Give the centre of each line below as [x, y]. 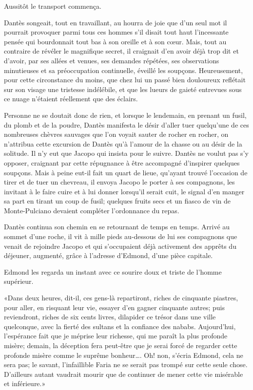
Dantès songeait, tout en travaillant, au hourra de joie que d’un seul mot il [116, 22]
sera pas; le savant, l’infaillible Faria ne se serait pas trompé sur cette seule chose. [126, 364]
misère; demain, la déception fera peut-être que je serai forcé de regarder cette [121, 345]
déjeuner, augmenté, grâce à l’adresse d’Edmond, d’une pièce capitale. [108, 255]
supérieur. [19, 281]
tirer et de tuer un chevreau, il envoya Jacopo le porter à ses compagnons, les [119, 182]
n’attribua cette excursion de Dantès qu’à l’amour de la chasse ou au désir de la [123, 143]
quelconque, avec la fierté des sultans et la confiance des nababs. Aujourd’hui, [120, 326]
